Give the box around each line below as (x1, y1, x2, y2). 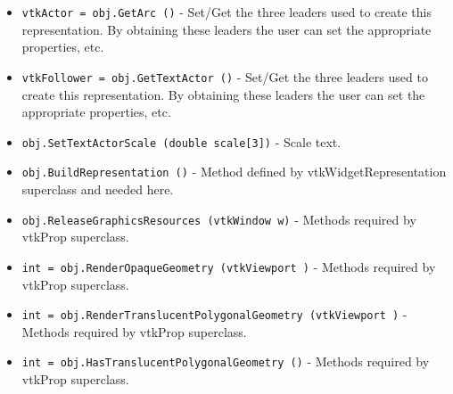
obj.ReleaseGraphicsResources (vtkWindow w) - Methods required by (21, 209, 416, 228)
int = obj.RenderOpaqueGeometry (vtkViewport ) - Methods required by (21, 257, 436, 275)
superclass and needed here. (21, 180, 174, 198)
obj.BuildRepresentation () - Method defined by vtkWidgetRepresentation (21, 162, 447, 181)
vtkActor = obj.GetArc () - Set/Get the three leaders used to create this (21, 3, 432, 21)
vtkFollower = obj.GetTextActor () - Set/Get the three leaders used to (21, 67, 428, 86)
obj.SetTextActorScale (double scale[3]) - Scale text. (21, 132, 342, 151)
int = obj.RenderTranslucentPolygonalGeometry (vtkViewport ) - (21, 305, 408, 324)
